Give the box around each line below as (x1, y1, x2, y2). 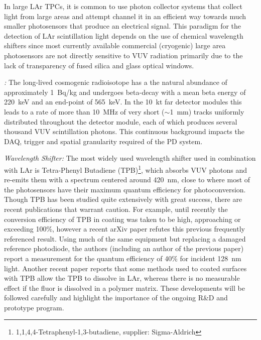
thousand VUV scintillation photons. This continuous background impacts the (4, 126, 244, 137)
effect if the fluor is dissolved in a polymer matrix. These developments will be (4, 282, 245, 293)
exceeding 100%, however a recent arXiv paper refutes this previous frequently (4, 223, 245, 234)
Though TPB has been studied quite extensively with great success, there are (4, 194, 242, 204)
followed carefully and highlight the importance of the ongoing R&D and (4, 292, 228, 303)
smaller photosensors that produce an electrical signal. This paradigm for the (4, 21, 241, 31)
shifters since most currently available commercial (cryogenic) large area (4, 40, 226, 51)
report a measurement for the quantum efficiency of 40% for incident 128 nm (4, 253, 241, 263)
